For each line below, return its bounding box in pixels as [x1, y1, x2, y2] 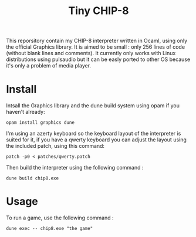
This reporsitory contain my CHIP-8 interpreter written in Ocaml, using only [6, 37, 188, 45]
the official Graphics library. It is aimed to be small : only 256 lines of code [6, 43, 185, 50]
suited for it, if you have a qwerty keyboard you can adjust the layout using [6, 136, 187, 143]
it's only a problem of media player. [6, 62, 92, 69]
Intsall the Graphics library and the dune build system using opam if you [6, 102, 180, 109]
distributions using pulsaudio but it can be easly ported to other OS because [6, 56, 191, 63]
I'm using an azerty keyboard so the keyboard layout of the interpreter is [6, 130, 181, 137]
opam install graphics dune [6, 120, 75, 126]
